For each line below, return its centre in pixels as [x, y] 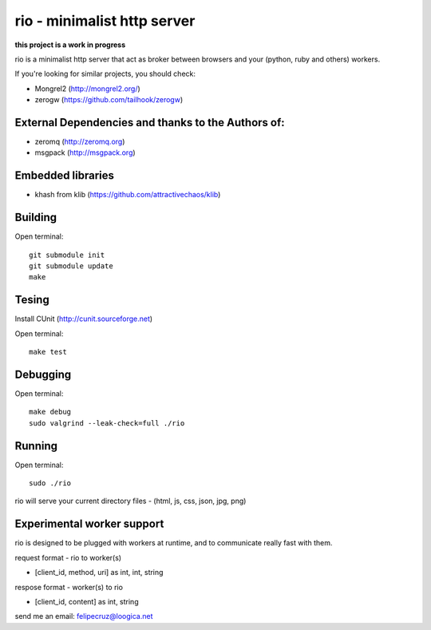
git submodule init [67, 255]
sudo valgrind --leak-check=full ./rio [107, 423]
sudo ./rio [50, 483]
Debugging [43, 374]
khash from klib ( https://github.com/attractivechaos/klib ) [128, 195]
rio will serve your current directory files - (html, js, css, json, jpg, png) [130, 501]
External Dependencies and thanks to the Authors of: [150, 123]
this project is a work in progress [70, 45]
